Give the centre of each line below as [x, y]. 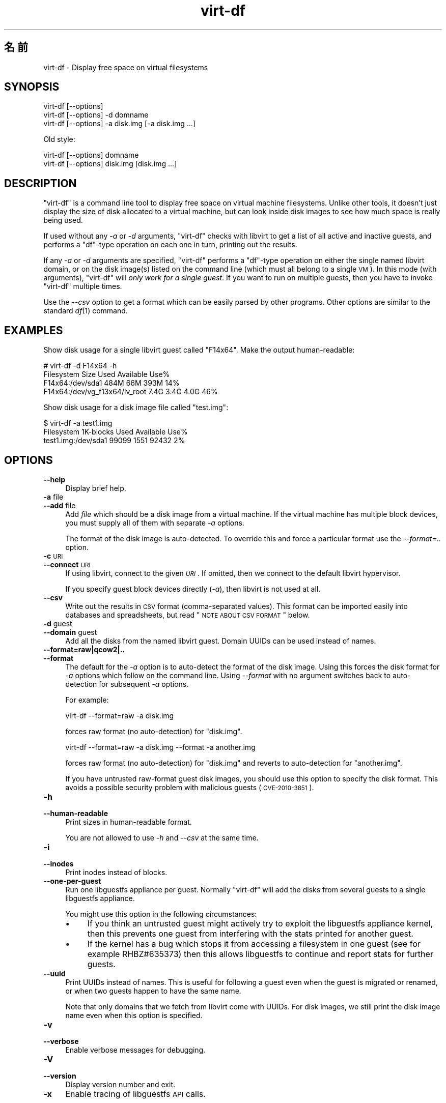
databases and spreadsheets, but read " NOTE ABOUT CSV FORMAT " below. [188, 615]
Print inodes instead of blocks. [116, 872]
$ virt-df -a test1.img [78, 423]
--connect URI [67, 564]
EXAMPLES [34, 330]
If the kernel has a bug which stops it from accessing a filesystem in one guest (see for [254, 944]
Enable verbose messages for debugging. [135, 1050]
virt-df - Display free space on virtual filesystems [126, 67]
